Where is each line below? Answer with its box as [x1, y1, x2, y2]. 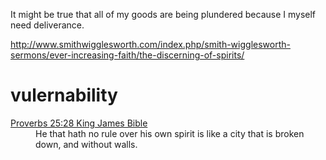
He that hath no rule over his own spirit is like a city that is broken [35, 127, 305, 139]
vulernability [10, 84, 118, 107]
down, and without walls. [35, 138, 138, 150]
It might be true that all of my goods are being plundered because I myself [10, 9, 317, 20]
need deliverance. [10, 19, 85, 31]
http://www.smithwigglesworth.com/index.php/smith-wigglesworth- [10, 39, 291, 50]
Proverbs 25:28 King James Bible [10, 117, 148, 129]
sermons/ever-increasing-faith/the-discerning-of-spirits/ [10, 49, 245, 61]
